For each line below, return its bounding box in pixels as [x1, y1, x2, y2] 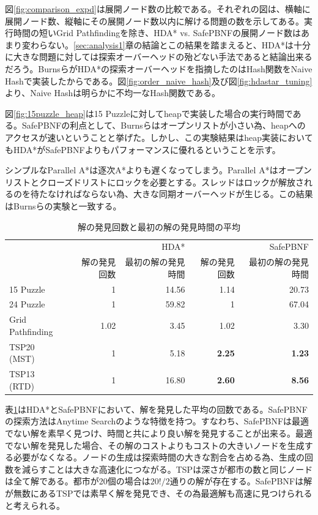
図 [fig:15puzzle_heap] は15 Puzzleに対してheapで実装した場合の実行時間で [5, 107, 293, 119]
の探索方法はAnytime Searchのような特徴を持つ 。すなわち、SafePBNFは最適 [5, 415, 309, 427]
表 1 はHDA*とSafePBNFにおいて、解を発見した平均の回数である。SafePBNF [5, 402, 308, 415]
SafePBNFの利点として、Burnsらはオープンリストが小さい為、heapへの [21, 119, 306, 132]
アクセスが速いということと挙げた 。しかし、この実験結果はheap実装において [5, 130, 313, 143]
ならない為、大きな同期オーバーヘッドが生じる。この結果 [81, 187, 313, 200]
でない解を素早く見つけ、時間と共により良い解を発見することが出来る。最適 [5, 427, 313, 440]
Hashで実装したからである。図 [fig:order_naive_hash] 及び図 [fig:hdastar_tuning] [5, 74, 312, 87]
